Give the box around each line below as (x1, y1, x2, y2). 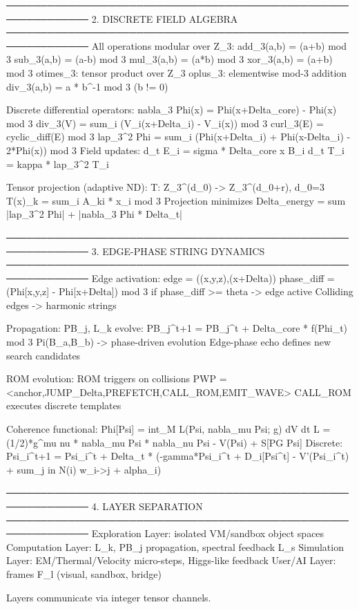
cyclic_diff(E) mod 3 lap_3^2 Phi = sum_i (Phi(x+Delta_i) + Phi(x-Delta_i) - (6, 129, 351, 144)
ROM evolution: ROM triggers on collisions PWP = (6, 371, 227, 386)
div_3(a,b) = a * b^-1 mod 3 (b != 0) (6, 79, 168, 93)
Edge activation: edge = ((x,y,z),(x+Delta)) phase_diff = (91, 270, 335, 285)
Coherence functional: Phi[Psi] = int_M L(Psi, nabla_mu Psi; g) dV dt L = (6, 422, 331, 436)
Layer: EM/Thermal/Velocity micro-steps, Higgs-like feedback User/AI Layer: (6, 553, 336, 568)
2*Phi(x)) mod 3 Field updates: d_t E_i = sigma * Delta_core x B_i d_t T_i (6, 142, 345, 157)
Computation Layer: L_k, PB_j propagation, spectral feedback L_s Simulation (6, 539, 344, 554)
